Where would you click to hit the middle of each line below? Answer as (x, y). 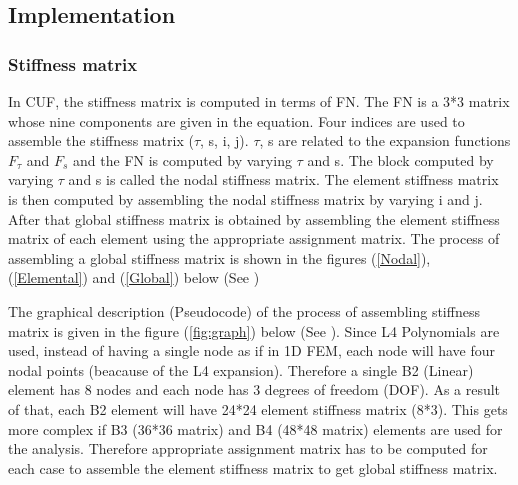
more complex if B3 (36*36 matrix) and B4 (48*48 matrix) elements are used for (255, 428)
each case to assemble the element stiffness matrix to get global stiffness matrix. (253, 467)
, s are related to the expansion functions (385, 140)
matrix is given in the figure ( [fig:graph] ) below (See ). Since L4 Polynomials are (254, 330)
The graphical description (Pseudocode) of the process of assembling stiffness (244, 310)
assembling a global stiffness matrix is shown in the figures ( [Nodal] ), (219, 257)
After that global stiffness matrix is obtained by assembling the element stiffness (254, 218)
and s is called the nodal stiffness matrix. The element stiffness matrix (283, 179)
